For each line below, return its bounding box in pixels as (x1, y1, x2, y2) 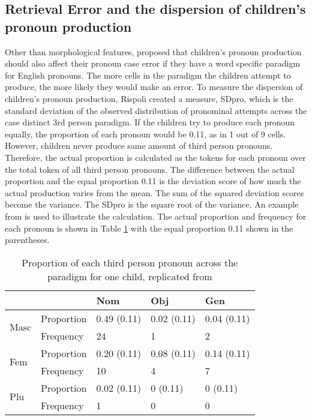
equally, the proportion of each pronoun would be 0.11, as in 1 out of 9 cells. (5, 127, 286, 140)
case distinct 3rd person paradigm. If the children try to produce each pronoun (5, 116, 295, 128)
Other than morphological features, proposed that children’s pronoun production (5, 45, 302, 58)
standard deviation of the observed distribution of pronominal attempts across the (5, 104, 307, 116)
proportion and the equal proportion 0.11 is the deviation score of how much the (5, 175, 301, 187)
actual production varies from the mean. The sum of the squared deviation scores (5, 186, 304, 199)
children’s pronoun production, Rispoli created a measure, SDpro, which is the (5, 92, 293, 104)
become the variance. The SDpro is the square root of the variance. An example (5, 198, 299, 211)
